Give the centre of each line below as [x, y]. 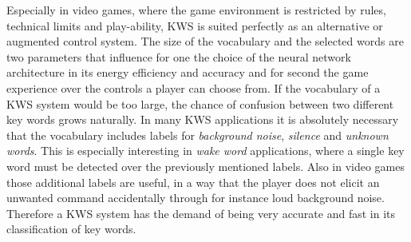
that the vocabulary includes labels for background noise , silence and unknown [198, 135]
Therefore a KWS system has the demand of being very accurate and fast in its [201, 213]
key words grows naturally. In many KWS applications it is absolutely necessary [203, 119]
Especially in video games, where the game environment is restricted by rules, [196, 10]
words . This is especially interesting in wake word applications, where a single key [205, 151]
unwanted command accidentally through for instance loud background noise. [196, 198]
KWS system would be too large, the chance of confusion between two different [200, 103]
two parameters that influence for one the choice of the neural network [179, 56]
